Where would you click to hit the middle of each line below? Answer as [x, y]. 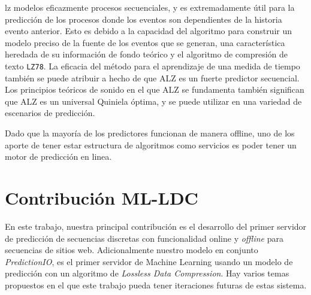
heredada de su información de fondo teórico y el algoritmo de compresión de [147, 54]
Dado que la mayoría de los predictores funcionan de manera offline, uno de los [150, 133]
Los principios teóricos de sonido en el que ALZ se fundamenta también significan [155, 89]
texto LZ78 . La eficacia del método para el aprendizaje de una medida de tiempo [153, 66]
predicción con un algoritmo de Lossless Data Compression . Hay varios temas [147, 273]
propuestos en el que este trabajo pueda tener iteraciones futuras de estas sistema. [156, 285]
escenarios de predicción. [50, 113]
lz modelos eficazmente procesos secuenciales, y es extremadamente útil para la [150, 7]
